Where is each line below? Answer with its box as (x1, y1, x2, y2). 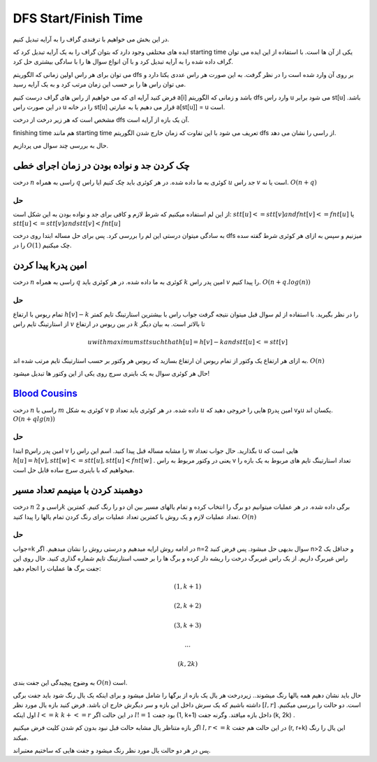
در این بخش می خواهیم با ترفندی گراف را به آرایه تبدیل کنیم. (13, 35, 170, 43)
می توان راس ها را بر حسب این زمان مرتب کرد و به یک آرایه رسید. (13, 80, 186, 89)
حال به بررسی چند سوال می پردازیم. (13, 141, 109, 150)
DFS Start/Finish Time (13, 10, 143, 26)
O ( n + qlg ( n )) (13, 415, 55, 423)
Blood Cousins (13, 387, 78, 399)
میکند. (13, 733, 29, 742)
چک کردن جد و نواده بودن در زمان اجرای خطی (13, 160, 190, 171)
